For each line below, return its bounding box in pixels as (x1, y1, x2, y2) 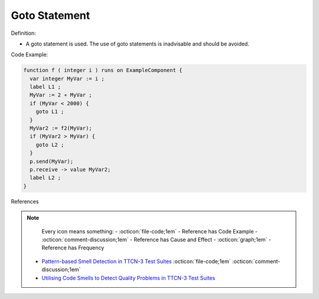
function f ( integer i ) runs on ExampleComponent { (23, 67, 183, 74)
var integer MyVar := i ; (30, 75, 105, 82)
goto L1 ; (35, 108, 64, 115)
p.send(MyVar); (30, 158, 74, 165)
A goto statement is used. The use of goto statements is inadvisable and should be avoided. (25, 40, 249, 47)
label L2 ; (30, 174, 61, 181)
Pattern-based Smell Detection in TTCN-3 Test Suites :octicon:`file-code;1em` (41, 258, 232, 265)
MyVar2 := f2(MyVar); (30, 125, 93, 132)
